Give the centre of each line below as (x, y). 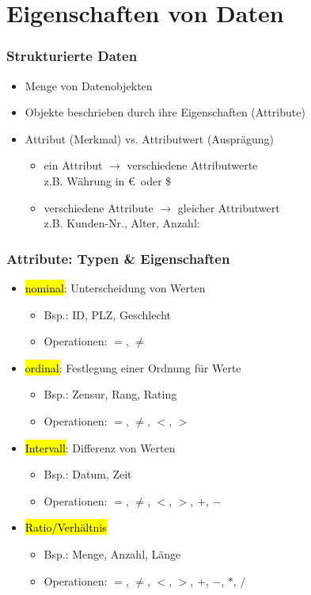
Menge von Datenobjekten (89, 85)
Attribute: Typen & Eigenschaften (118, 258)
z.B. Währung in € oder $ (108, 180)
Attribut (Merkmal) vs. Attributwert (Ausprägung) (150, 138)
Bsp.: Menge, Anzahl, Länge (112, 553)
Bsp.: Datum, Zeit (88, 474)
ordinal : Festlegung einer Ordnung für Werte (133, 367)
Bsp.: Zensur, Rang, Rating (110, 394)
